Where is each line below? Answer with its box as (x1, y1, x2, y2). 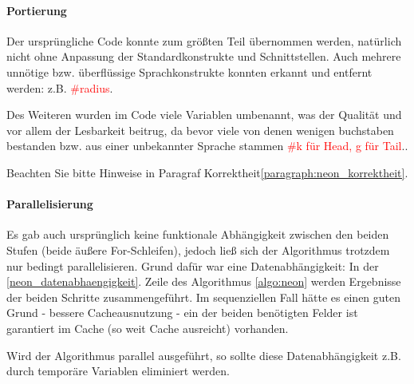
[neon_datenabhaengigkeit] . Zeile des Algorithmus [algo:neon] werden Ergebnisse (6, 273, 401, 290)
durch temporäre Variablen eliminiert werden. (6, 362, 230, 379)
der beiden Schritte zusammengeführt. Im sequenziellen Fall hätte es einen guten (6, 288, 401, 305)
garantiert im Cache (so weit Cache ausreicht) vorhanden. (6, 319, 289, 336)
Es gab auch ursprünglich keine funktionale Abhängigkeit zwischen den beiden (6, 226, 389, 243)
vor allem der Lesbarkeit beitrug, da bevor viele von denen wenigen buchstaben (6, 121, 394, 138)
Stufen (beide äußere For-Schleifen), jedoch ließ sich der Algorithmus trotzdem (6, 241, 390, 258)
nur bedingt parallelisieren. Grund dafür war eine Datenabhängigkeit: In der (6, 257, 379, 274)
